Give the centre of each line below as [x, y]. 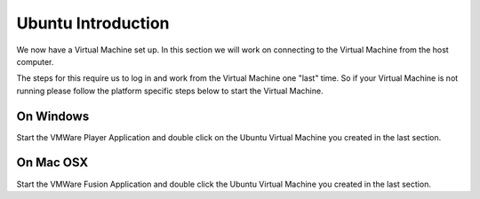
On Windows [53, 116]
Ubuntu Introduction [93, 23]
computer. [35, 61]
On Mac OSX [52, 163]
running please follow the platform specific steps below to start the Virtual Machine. [170, 91]
